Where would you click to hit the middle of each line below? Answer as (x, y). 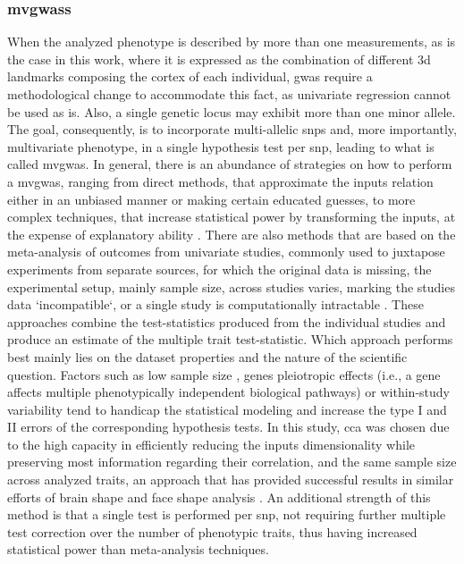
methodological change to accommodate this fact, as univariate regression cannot (229, 94)
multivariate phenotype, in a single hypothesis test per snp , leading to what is (221, 146)
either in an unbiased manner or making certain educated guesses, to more (211, 199)
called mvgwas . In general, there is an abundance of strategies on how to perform (230, 164)
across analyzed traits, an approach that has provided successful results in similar (231, 480)
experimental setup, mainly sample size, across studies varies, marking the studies (231, 286)
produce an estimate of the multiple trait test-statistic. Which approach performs (230, 339)
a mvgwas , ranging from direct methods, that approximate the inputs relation (220, 181)
